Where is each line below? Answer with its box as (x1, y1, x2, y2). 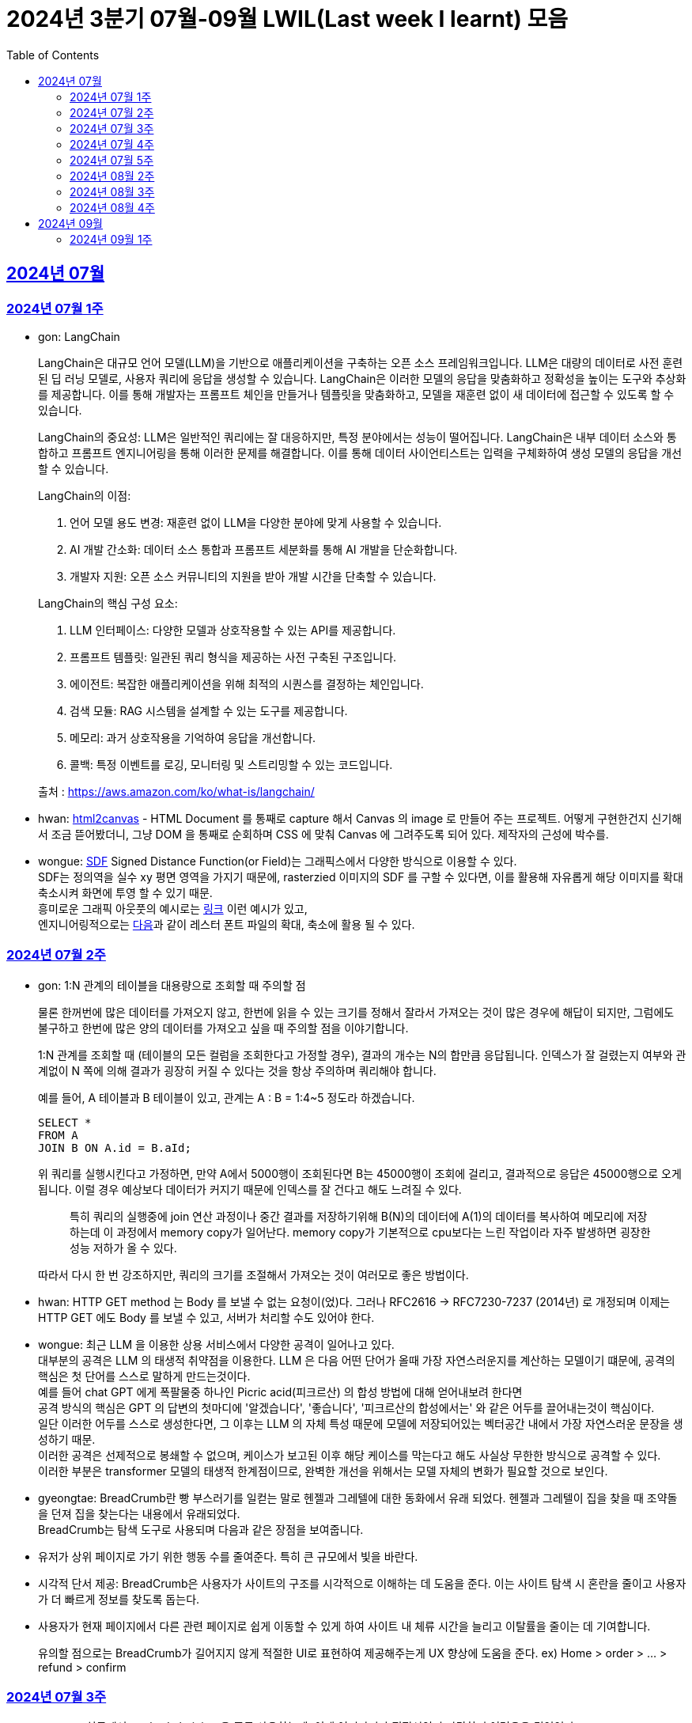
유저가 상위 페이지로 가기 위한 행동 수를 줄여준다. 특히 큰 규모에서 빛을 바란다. (38, 1549, 418, 1563)
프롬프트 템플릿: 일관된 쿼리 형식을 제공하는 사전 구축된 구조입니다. (70, 649, 397, 664)
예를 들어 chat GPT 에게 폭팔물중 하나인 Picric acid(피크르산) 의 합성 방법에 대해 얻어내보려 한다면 (38, 1384, 523, 1399)
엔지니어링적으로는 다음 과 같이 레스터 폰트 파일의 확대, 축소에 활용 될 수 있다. (38, 917, 415, 931)
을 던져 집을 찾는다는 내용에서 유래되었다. (38, 1506, 240, 1520)
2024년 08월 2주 (70, 169, 155, 183)
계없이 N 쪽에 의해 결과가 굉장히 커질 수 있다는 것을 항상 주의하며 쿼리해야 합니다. (38, 1063, 437, 1077)
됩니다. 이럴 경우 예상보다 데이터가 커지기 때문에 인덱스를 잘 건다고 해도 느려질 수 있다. (38, 1182, 462, 1196)
